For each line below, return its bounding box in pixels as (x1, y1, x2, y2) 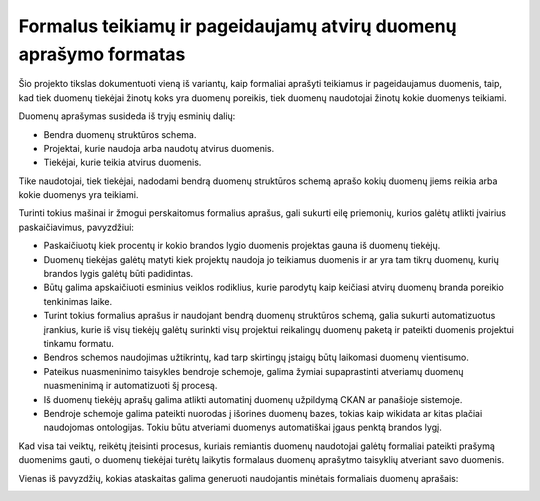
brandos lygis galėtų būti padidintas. (43, 268, 194, 280)
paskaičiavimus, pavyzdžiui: (18, 221, 135, 233)
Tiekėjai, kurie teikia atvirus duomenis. (43, 156, 202, 169)
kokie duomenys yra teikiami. (18, 189, 139, 201)
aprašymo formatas (18, 43, 186, 65)
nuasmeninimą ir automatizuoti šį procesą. (43, 380, 218, 392)
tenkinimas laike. (43, 295, 113, 307)
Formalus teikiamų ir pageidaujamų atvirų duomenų (18, 15, 457, 37)
